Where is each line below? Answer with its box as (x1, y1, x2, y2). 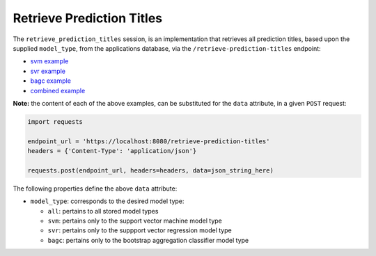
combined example (30, 86, 86, 95)
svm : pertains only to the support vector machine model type (47, 216, 223, 225)
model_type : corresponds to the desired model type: (30, 197, 185, 205)
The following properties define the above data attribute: (13, 184, 178, 193)
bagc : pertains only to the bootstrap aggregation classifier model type (47, 236, 249, 244)
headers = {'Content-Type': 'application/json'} (27, 147, 197, 155)
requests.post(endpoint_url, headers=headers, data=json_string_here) (27, 166, 274, 174)
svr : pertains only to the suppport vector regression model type (47, 226, 233, 234)
